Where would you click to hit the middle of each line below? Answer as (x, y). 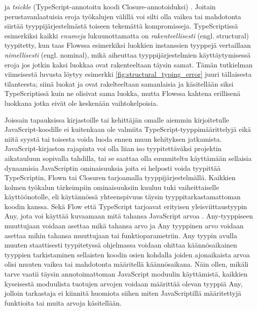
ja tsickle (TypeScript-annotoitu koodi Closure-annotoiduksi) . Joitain (110, 6)
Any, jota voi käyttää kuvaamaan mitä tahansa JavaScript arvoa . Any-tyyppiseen (129, 216)
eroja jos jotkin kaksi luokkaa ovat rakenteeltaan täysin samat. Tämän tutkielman (128, 64)
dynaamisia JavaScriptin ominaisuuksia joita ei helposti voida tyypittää (113, 168)
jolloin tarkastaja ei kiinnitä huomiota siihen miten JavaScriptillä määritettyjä (123, 293)
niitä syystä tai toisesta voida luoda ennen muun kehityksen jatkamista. (113, 139)
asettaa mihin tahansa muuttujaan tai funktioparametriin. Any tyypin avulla (121, 235)
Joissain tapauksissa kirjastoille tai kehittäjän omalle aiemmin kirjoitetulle (117, 119)
